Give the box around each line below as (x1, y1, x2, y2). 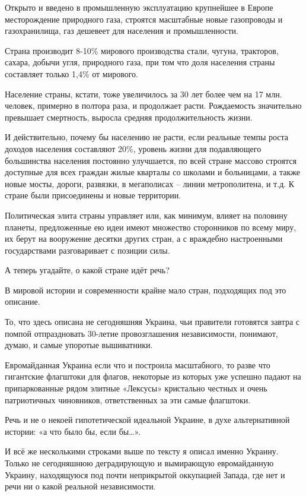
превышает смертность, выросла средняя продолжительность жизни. (5, 110, 253, 123)
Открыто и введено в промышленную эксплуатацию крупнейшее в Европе (5, 1, 273, 13)
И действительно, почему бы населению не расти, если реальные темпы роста (5, 131, 289, 143)
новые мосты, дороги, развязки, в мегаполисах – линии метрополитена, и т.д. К (5, 177, 295, 189)
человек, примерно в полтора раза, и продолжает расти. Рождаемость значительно (5, 99, 302, 112)
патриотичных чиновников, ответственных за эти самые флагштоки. (5, 393, 251, 406)
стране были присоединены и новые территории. (5, 189, 181, 201)
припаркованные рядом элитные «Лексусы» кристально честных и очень (5, 382, 267, 394)
